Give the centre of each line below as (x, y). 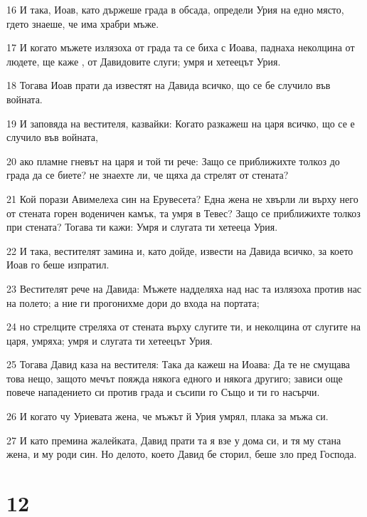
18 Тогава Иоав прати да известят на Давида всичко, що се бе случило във (169, 85)
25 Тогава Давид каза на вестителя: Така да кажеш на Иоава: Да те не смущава (179, 364)
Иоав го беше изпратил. (58, 265)
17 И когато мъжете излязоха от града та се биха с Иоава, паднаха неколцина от (181, 47)
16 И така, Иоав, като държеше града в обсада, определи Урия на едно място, (175, 9)
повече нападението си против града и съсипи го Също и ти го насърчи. (163, 392)
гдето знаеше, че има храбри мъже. (83, 23)
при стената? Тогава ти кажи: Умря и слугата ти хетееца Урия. (142, 227)
